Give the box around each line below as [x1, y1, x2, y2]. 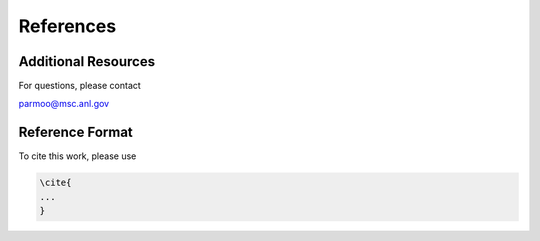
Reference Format [18, 124, 134, 141]
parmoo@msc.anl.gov [18, 98, 110, 110]
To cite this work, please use [18, 150, 137, 162]
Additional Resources [18, 53, 155, 70]
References [18, 15, 117, 37]
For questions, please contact [18, 80, 142, 92]
